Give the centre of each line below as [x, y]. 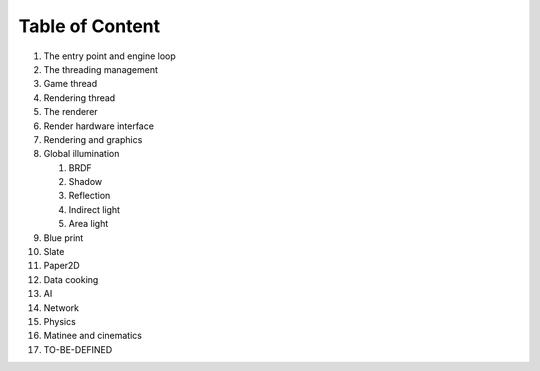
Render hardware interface [99, 126]
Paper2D [61, 266]
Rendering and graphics [93, 139]
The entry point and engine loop [110, 56]
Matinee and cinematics [92, 336]
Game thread [70, 84]
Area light [88, 224]
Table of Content [89, 26]
